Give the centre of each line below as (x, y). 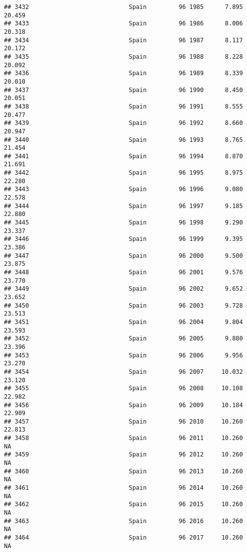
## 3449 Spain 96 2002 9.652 (123, 289)
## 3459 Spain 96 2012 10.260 (123, 455)
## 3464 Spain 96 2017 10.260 (123, 538)
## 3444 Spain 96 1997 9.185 (123, 206)
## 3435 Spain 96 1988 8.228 (123, 56)
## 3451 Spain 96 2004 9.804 (123, 322)
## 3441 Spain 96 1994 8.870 (123, 156)
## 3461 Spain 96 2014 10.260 (123, 488)
